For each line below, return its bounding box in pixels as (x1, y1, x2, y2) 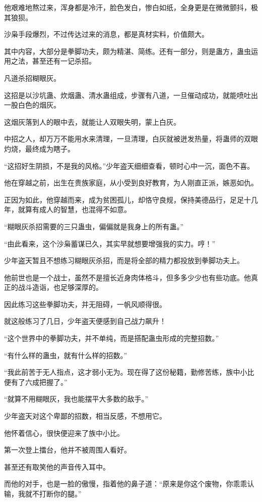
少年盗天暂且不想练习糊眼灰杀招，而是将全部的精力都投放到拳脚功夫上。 (4, 255, 244, 266)
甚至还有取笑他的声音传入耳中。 (4, 461, 110, 472)
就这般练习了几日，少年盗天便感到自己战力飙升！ (4, 316, 166, 326)
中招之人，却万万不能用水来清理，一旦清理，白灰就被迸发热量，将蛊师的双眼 (4, 133, 258, 144)
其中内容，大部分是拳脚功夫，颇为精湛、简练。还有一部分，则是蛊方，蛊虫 (4, 45, 251, 56)
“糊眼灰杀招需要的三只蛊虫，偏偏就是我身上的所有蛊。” (4, 221, 184, 231)
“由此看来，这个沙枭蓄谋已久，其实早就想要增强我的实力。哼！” (4, 238, 216, 248)
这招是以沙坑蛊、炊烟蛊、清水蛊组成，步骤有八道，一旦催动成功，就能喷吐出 (4, 89, 258, 100)
